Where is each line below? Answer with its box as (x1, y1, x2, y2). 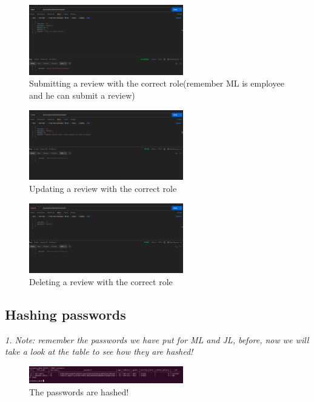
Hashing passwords (5, 305, 126, 323)
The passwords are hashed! (29, 385, 129, 398)
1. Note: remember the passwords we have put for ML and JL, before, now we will (5, 333, 309, 346)
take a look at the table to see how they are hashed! (5, 345, 193, 358)
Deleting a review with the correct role (29, 275, 173, 288)
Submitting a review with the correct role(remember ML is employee (29, 77, 284, 90)
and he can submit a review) (29, 88, 135, 101)
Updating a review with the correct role (29, 182, 177, 194)
